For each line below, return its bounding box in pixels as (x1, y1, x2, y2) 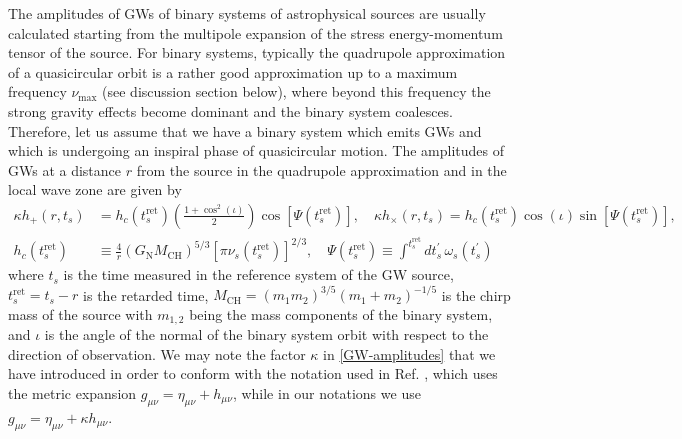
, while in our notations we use (232, 382, 421, 403)
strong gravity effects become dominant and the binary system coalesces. (8, 100, 454, 121)
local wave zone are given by (8, 179, 182, 200)
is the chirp (441, 284, 511, 305)
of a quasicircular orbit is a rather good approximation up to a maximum (8, 61, 458, 82)
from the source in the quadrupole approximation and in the (136, 159, 507, 180)
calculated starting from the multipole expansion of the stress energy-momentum (8, 22, 503, 43)
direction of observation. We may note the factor (8, 343, 306, 364)
